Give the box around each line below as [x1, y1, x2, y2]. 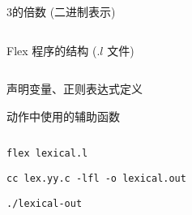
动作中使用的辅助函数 [6, 107, 120, 124]
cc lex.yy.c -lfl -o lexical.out [6, 173, 186, 185]
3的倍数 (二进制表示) [6, 3, 116, 19]
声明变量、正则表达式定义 [6, 80, 143, 97]
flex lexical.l [6, 148, 88, 160]
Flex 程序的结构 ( [6, 41, 97, 58]
